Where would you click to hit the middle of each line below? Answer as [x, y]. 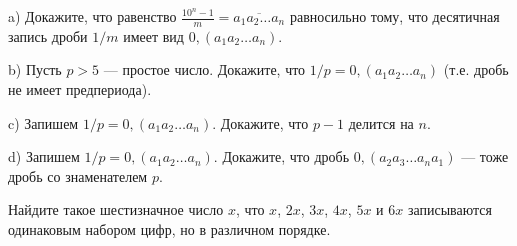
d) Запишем [44, 156]
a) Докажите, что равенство [92, 16]
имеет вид [153, 35]
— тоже [485, 156]
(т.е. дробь [476, 69]
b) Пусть [35, 69]
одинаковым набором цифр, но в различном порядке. [169, 228]
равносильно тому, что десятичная [394, 16]
